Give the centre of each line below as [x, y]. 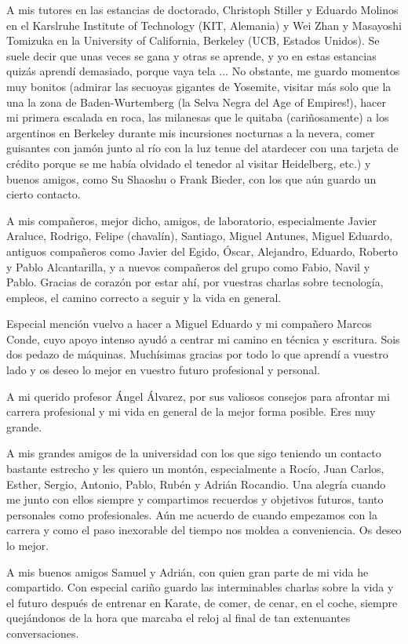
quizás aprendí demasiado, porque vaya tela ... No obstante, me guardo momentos [203, 71]
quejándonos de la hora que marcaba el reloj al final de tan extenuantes [178, 618]
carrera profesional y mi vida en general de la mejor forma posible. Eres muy [191, 411]
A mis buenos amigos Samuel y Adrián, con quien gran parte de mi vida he [188, 571]
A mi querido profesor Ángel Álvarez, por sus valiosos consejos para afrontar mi [198, 396]
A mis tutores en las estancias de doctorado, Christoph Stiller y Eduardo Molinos [202, 9]
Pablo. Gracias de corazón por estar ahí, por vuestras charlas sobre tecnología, [195, 282]
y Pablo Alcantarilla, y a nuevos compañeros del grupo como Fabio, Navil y [188, 266]
